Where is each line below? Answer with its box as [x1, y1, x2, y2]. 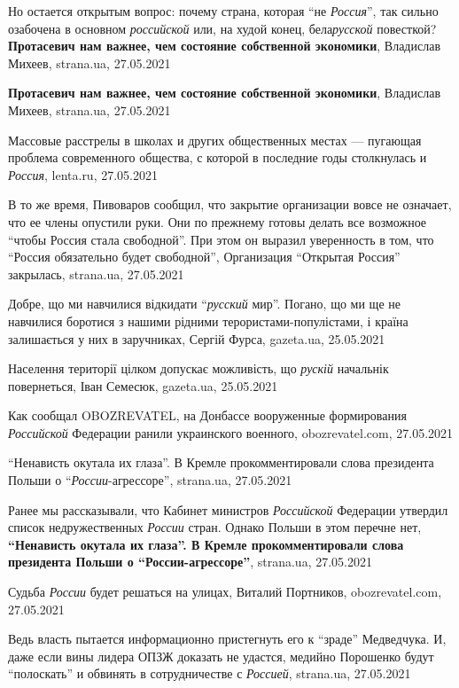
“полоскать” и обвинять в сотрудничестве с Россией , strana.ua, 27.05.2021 [8, 664, 411, 683]
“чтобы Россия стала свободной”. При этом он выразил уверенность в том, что [8, 230, 434, 248]
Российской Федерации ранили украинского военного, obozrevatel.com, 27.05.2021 [8, 423, 454, 442]
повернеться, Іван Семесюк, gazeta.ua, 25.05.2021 [8, 376, 278, 395]
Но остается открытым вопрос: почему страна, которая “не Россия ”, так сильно [8, 2, 439, 20]
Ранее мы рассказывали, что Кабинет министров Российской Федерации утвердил [8, 500, 448, 519]
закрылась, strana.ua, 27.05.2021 [8, 264, 184, 283]
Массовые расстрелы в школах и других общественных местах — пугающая [8, 130, 422, 149]
